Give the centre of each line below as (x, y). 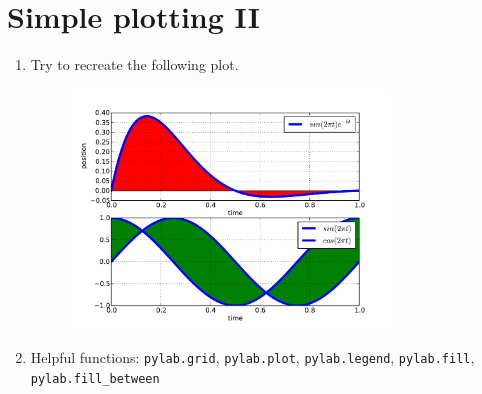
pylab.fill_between (95, 379)
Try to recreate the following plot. (134, 64)
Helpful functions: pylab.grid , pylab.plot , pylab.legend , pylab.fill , (252, 357)
